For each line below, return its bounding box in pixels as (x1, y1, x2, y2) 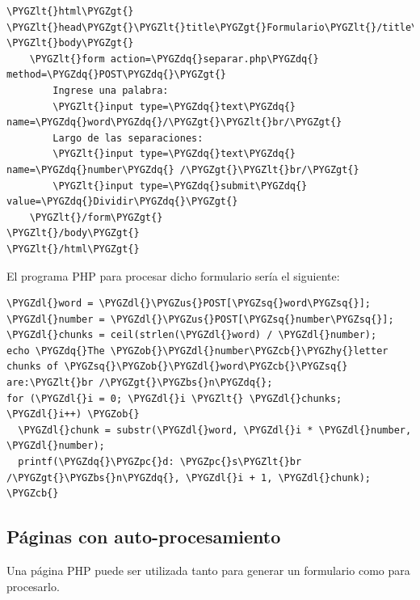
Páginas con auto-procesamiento (6, 524, 281, 549)
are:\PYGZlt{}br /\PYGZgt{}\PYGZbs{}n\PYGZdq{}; (6, 377, 273, 389)
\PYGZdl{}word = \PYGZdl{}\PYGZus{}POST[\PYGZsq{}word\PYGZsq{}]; (6, 298, 372, 310)
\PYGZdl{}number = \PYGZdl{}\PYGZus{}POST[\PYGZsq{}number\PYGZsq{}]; (6, 313, 394, 325)
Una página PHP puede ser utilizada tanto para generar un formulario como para (6, 562, 410, 579)
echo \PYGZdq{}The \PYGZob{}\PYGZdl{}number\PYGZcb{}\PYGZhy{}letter (6, 344, 388, 357)
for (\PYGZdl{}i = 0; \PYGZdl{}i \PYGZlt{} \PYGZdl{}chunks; (6, 392, 342, 404)
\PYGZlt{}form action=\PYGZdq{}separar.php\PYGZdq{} (29, 53, 319, 65)
